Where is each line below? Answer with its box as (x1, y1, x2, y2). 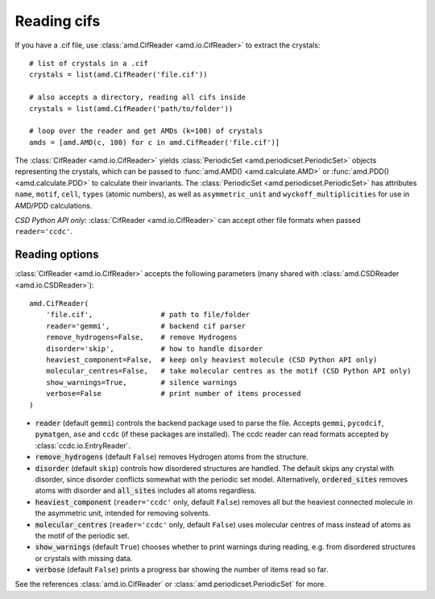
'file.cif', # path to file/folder (45, 310, 251, 320)
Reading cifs (14, 12, 101, 30)
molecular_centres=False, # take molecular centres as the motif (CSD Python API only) (45, 366, 412, 376)
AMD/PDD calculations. (14, 200, 93, 210)
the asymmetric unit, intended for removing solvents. (35, 508, 211, 518)
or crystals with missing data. (35, 553, 133, 563)
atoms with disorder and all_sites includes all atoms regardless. (35, 485, 257, 495)
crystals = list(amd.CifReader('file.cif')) (29, 70, 209, 80)
